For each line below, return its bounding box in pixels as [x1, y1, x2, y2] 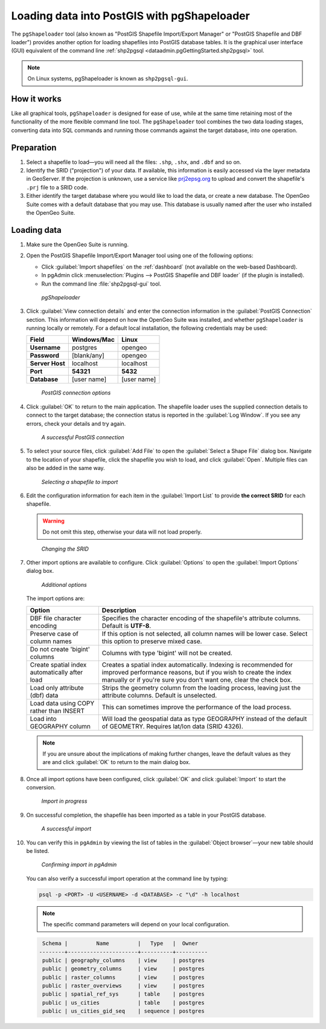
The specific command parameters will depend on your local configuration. [42, 921, 230, 928]
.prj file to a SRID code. [26, 183, 89, 191]
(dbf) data [30, 691, 59, 699]
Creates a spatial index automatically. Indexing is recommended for [101, 660, 293, 668]
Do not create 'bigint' [30, 645, 91, 653]
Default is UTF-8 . [101, 621, 152, 630]
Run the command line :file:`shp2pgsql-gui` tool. [41, 280, 161, 287]
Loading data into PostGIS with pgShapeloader [11, 9, 250, 22]
